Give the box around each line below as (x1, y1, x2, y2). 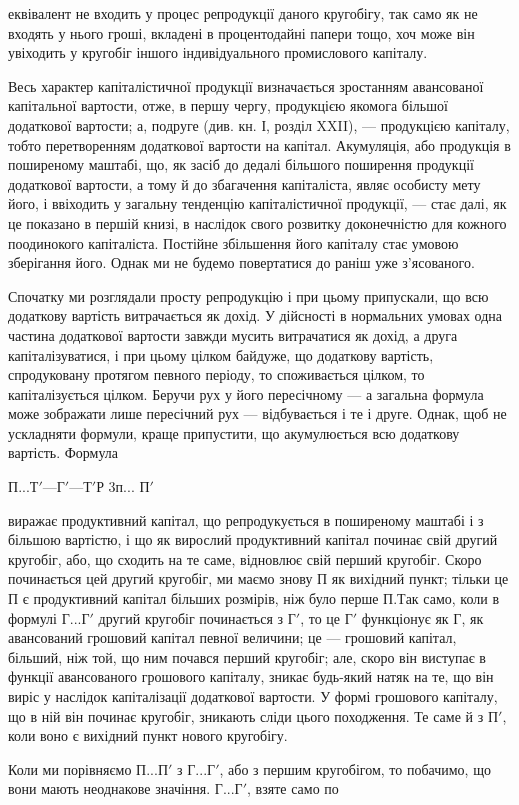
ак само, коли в (405, 588, 500, 609)
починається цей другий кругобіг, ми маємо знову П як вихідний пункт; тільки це (8, 568, 509, 589)
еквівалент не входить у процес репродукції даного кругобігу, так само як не (8, 3, 478, 23)
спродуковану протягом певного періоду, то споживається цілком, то (8, 364, 425, 385)
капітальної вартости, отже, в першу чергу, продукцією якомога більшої (8, 95, 448, 116)
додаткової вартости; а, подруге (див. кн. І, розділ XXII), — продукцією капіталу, (8, 114, 510, 135)
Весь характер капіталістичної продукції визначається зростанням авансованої (8, 75, 484, 96)
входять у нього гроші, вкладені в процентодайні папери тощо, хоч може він (8, 22, 475, 43)
